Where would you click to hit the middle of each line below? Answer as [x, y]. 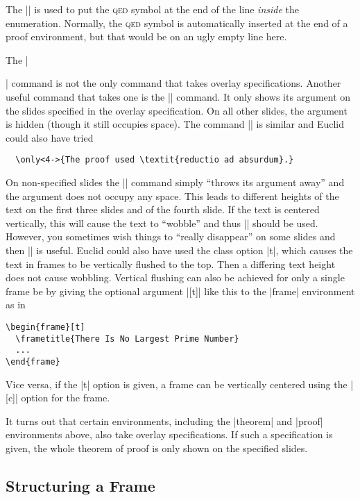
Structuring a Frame [80, 485]
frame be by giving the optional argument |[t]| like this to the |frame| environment [180, 291]
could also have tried [50, 137]
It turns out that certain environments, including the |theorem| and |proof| [164, 420]
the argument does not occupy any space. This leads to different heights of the [172, 195]
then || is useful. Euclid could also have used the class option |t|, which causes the [179, 250]
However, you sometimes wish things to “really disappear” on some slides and [171, 236]
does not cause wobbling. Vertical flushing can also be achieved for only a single [175, 277]
